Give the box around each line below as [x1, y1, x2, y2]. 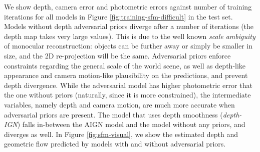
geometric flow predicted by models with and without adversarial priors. [4, 138, 226, 149]
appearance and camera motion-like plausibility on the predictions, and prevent [4, 70, 248, 80]
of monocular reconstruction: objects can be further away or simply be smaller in [4, 40, 253, 51]
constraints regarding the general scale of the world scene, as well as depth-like [4, 60, 246, 70]
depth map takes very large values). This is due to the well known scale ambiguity [4, 30, 255, 41]
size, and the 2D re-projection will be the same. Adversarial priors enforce [4, 50, 231, 60]
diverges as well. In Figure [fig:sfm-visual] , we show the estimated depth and [4, 128, 238, 139]
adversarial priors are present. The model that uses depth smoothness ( [4, 109, 223, 119]
